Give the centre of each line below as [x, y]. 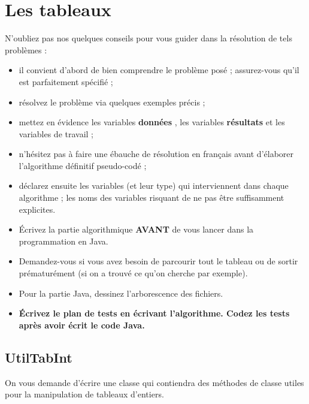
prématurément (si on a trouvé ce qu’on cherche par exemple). [133, 273]
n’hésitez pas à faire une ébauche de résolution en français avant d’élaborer [156, 154]
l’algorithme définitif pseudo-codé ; [83, 165]
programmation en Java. [63, 241]
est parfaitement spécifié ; [66, 81]
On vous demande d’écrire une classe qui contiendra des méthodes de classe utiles [154, 382]
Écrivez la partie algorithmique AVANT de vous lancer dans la [136, 229]
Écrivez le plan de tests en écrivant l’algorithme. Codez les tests [154, 313]
